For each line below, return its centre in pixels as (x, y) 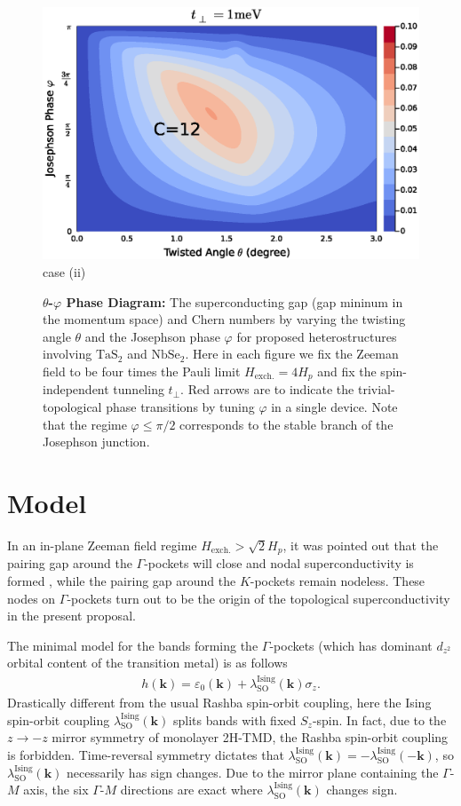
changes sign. (362, 790)
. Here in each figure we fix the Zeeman (292, 354)
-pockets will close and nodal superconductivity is (279, 563)
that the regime (85, 424)
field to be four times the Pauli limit (142, 371)
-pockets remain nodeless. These (338, 581)
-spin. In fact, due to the (379, 719)
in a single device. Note (334, 407)
